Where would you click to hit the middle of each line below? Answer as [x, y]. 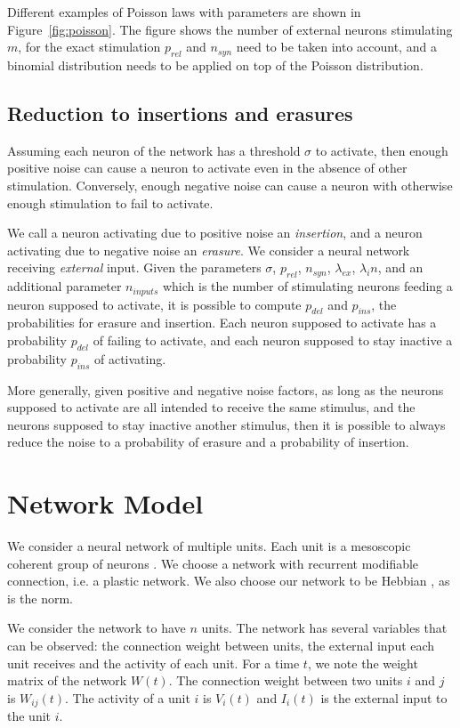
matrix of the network [67, 680]
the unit [29, 716]
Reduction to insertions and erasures [180, 113]
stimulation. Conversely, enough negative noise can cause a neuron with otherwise [230, 185]
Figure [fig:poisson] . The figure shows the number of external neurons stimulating [230, 29]
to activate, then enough [382, 150]
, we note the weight [363, 663]
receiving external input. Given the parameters [134, 267]
